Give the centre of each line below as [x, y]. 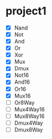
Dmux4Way [28, 123]
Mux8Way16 [29, 116]
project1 [26, 11]
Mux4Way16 [30, 109]
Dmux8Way [28, 129]
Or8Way [25, 102]
